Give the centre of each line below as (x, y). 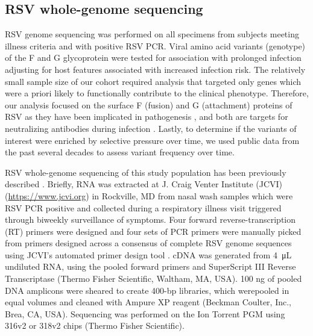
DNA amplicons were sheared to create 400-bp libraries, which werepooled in (147, 290)
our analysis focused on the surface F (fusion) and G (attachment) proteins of (149, 104)
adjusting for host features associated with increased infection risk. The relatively (155, 69)
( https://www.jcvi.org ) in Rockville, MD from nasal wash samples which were (149, 195)
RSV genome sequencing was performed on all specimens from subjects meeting (152, 34)
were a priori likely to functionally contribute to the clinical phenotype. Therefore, (157, 93)
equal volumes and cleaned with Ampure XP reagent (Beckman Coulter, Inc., (148, 302)
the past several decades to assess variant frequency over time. (120, 152)
